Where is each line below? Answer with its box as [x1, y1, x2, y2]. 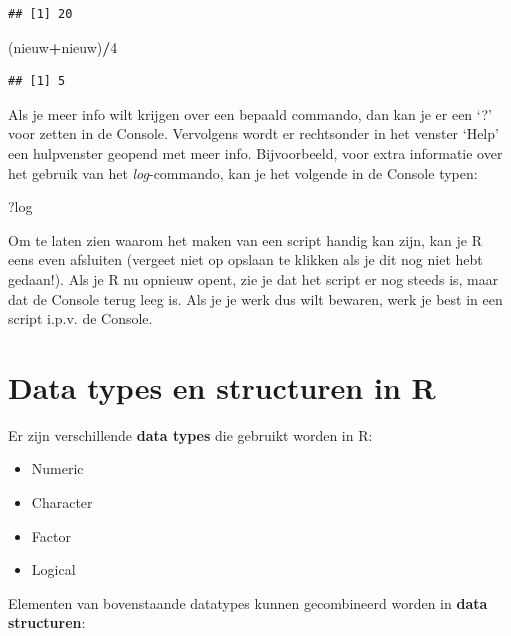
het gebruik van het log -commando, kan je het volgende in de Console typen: [8, 162, 478, 183]
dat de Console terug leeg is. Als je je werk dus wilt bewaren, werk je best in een [8, 288, 503, 309]
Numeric [31, 458, 84, 479]
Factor [31, 525, 71, 546]
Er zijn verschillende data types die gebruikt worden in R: [8, 424, 373, 445]
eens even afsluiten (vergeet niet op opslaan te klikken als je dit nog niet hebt [8, 249, 483, 270]
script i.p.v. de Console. [8, 308, 153, 329]
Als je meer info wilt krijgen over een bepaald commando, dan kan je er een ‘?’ [8, 103, 492, 124]
